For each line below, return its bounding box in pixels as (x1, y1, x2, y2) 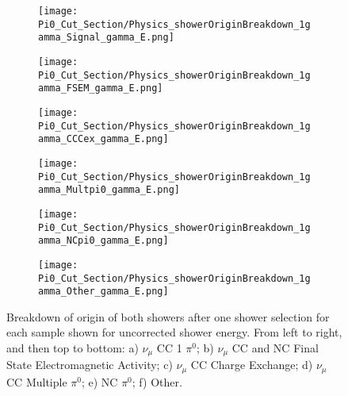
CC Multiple (6, 373, 67, 390)
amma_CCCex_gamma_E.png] (38, 133, 169, 145)
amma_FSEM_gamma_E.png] (38, 83, 163, 94)
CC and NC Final (231, 340, 319, 356)
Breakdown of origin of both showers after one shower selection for (6, 308, 330, 325)
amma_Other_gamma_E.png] (38, 286, 169, 298)
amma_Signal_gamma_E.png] (38, 32, 174, 44)
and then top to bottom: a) (6, 340, 139, 356)
